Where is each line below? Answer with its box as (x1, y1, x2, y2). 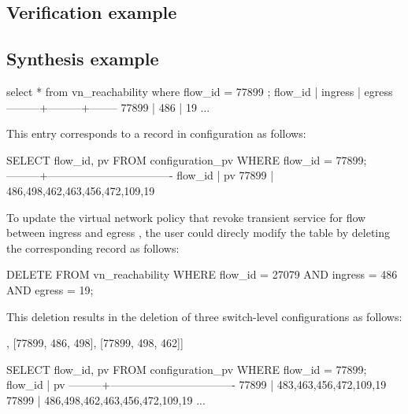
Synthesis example (6, 46, 159, 71)
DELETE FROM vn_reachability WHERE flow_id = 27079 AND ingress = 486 (6, 266, 398, 283)
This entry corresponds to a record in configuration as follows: (6, 125, 306, 142)
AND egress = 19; (6, 281, 94, 298)
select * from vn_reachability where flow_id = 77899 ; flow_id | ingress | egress (6, 83, 393, 99)
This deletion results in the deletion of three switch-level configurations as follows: (6, 308, 402, 324)
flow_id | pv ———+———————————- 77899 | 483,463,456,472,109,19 (6, 376, 387, 393)
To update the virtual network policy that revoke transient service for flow (6, 209, 366, 225)
